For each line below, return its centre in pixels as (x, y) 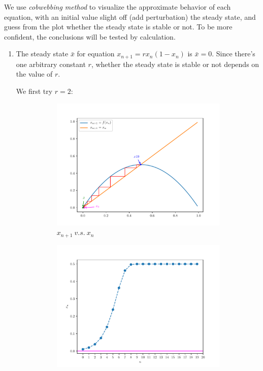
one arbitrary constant (51, 64)
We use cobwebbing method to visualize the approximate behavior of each (118, 7)
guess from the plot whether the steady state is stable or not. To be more (118, 27)
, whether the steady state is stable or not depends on (175, 64)
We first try (34, 91)
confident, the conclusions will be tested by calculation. (90, 36)
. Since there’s (234, 54)
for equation (96, 54)
